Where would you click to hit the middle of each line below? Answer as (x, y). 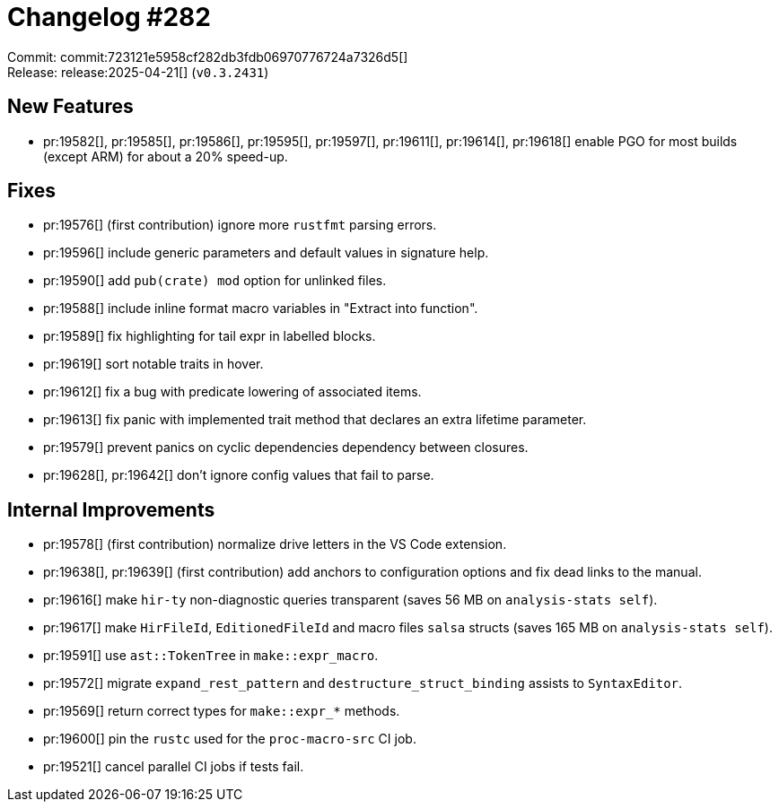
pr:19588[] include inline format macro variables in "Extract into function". (261, 309)
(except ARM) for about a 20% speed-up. (166, 156)
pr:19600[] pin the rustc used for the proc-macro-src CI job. (230, 739)
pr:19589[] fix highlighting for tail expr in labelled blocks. (210, 336)
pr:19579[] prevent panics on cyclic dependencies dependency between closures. (286, 448)
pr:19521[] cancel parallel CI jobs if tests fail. (174, 767)
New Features (70, 107)
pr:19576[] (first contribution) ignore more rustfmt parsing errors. (240, 225)
